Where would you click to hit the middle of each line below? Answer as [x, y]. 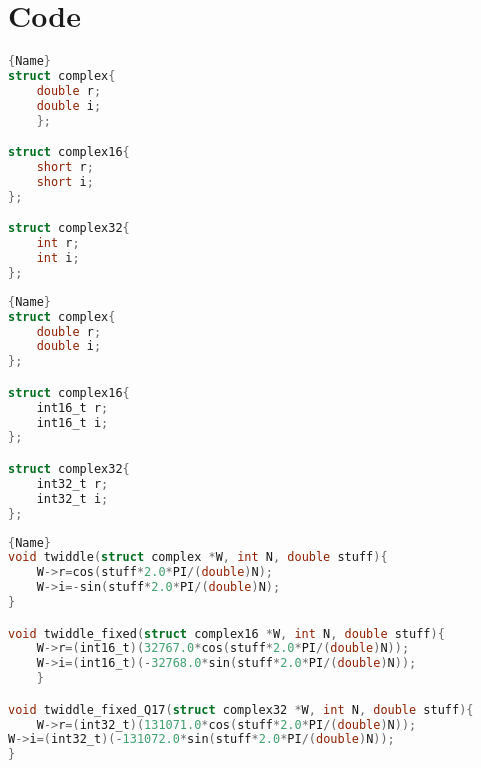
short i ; [65, 181]
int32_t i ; [72, 498]
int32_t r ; [72, 483]
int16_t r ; [72, 407]
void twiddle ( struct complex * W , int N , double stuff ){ [198, 557]
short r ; [65, 167]
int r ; [58, 243]
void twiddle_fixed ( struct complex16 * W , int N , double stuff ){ [226, 633]
